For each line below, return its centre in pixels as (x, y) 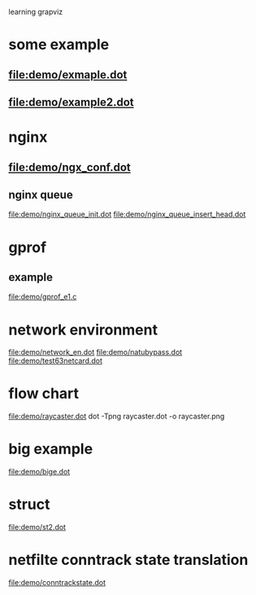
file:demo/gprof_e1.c (43, 297)
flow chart (44, 394)
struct (29, 505)
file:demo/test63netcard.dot (56, 361)
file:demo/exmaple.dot (68, 74)
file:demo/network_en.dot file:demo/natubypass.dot (95, 352)
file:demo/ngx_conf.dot (70, 167)
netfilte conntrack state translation (128, 560)
